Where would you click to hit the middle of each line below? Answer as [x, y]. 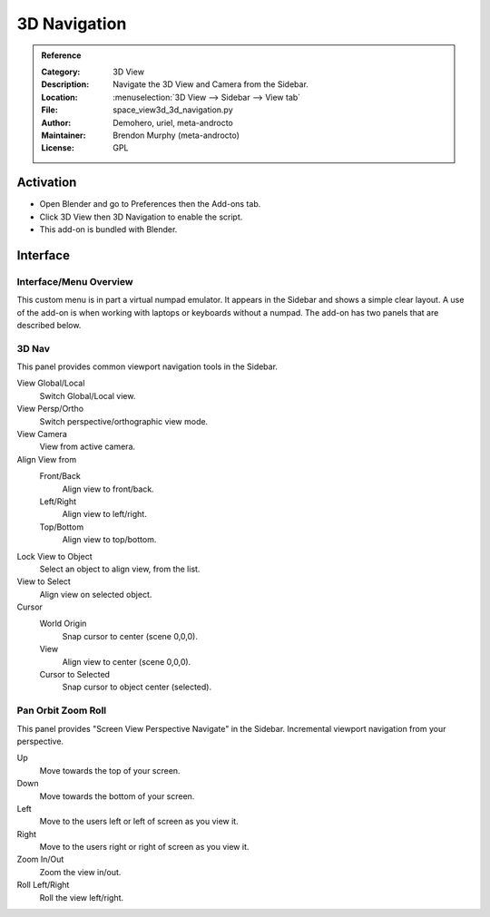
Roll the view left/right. [82, 897]
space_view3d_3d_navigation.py [173, 110]
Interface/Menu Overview [75, 281]
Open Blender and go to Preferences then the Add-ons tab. [150, 204]
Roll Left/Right [43, 885]
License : [58, 148]
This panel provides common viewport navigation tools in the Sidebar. [147, 366]
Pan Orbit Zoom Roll [62, 710]
